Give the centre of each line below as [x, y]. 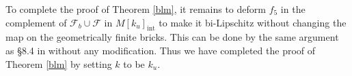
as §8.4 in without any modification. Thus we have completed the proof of [161, 50]
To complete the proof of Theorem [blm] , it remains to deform [136, 9]
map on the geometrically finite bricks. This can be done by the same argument [172, 37]
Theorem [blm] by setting [59, 63]
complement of [36, 22]
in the [293, 9]
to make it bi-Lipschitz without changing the [253, 22]
